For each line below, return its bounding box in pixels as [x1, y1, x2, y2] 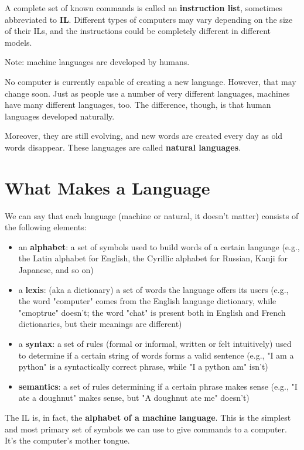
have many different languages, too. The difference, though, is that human [5, 98, 271, 111]
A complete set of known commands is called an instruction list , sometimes [5, 2, 282, 13]
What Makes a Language [5, 175, 210, 199]
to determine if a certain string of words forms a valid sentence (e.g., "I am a [18, 349, 294, 361]
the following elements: [5, 221, 87, 233]
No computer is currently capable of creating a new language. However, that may [5, 75, 296, 87]
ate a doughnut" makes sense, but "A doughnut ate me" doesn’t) [18, 391, 250, 404]
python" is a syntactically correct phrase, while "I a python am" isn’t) [18, 360, 268, 373]
